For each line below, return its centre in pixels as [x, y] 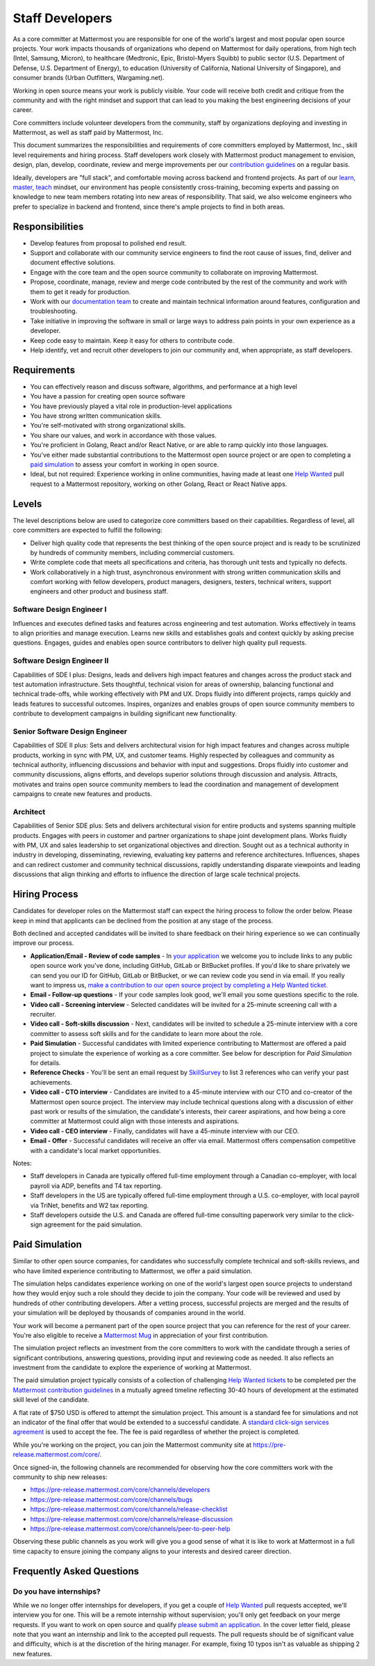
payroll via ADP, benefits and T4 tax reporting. [96, 1186]
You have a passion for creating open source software [108, 396]
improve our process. [43, 943]
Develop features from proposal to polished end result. [108, 243]
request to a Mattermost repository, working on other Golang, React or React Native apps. [159, 484]
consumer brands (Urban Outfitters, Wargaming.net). [89, 78]
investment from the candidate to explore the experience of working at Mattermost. [132, 1368]
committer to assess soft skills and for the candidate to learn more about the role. [147, 1033]
